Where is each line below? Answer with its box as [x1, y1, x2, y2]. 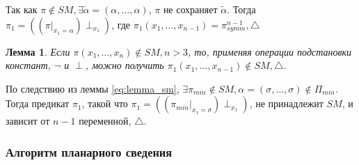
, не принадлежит [249, 96, 324, 111]
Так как [6, 2, 38, 16]
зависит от [6, 113, 50, 128]
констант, [6, 58, 51, 72]
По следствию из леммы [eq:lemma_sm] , [6, 81, 179, 95]
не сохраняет [163, 2, 218, 16]
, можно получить [85, 58, 164, 72]
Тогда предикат [6, 96, 70, 111]
